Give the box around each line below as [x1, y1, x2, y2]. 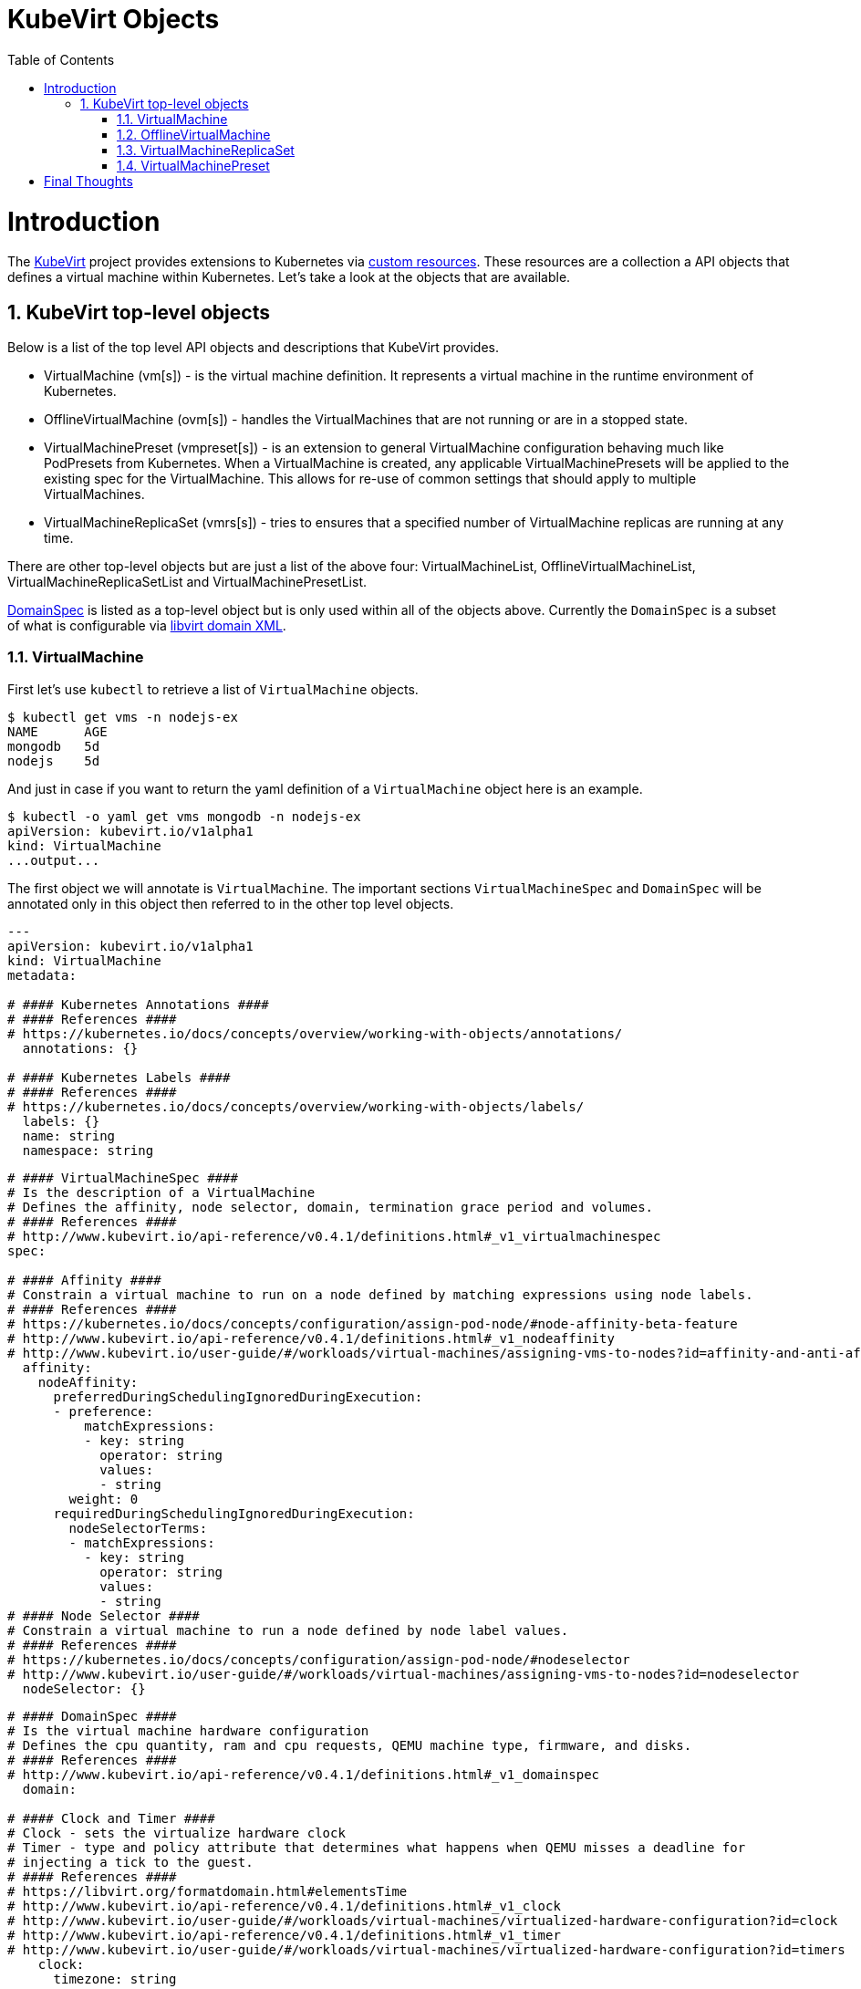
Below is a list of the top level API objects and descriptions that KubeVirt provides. [7, 339, 499, 356]
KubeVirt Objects [7, 4, 220, 35]
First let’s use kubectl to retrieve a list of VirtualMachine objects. [7, 681, 419, 697]
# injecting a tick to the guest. [7, 1854, 254, 1869]
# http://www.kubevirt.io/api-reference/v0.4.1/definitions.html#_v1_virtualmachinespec [7, 1228, 661, 1244]
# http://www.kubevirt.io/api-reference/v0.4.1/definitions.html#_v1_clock [7, 1898, 561, 1913]
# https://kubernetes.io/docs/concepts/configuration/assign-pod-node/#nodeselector [7, 1651, 630, 1667]
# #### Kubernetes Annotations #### [7, 996, 269, 1012]
